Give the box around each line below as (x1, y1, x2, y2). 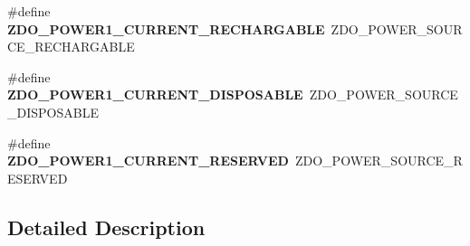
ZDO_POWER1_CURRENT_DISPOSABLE (7, 85, 303, 104)
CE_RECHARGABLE (7, 37, 135, 56)
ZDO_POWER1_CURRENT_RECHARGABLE (7, 19, 325, 38)
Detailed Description (7, 213, 206, 241)
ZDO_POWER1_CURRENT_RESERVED (7, 151, 289, 170)
